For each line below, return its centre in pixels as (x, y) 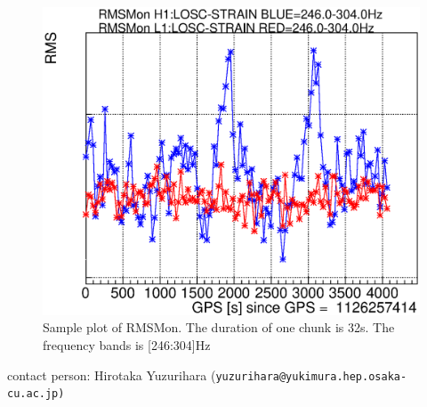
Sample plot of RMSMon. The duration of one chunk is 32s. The (219, 327)
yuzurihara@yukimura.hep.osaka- (311, 376)
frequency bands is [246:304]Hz (127, 344)
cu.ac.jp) (36, 394)
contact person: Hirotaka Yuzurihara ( (112, 374)
